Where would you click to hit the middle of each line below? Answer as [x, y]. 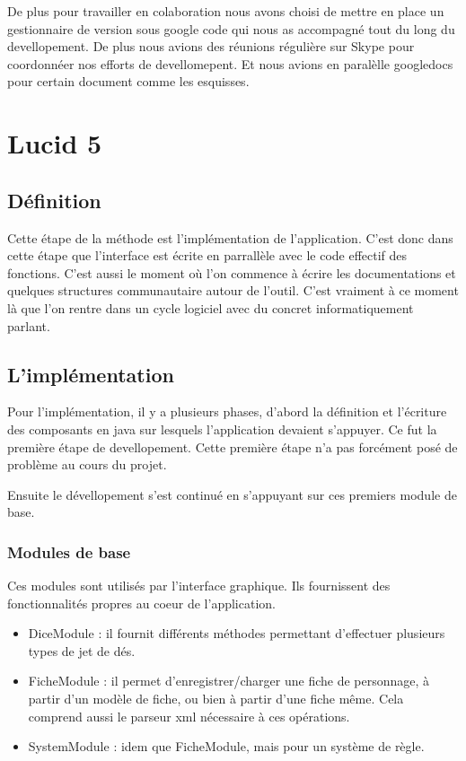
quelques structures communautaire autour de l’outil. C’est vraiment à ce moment [233, 290]
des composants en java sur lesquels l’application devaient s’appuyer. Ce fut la [222, 429]
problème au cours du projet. [87, 464]
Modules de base [69, 551]
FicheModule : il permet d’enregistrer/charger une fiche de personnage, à [229, 681]
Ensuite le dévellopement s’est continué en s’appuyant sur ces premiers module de [232, 494]
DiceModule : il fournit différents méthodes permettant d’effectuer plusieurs [237, 633]
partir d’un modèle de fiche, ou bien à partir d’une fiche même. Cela [216, 699]
